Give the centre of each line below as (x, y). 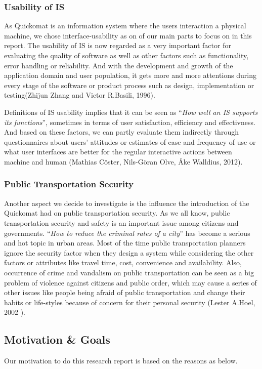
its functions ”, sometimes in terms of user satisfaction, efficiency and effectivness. (130, 122)
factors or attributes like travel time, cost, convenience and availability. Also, (123, 262)
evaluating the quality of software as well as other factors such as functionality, (126, 55)
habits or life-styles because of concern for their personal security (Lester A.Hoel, (130, 302)
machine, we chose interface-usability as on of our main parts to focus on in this (128, 35)
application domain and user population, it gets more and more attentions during (130, 75)
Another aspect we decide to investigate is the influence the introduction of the (127, 203)
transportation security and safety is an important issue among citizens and (121, 222)
